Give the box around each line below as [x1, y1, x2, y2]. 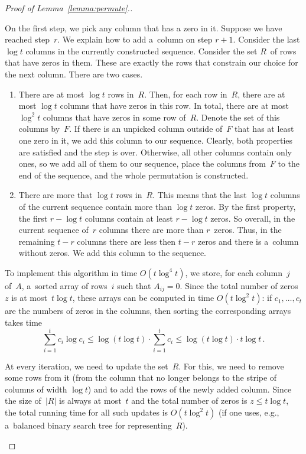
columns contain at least [84, 212, 173, 224]
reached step [5, 33, 50, 46]
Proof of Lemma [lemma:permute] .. [5, 2, 133, 14]
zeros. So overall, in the [210, 212, 295, 224]
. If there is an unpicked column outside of [69, 122, 223, 135]
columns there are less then [77, 235, 176, 247]
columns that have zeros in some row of [43, 111, 186, 123]
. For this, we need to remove [178, 359, 284, 372]
